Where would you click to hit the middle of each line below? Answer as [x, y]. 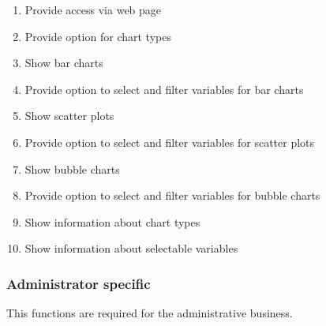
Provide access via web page [93, 9]
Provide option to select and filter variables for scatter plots [170, 142]
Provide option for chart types [98, 36]
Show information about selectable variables [131, 248]
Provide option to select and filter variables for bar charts [164, 89]
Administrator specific [79, 283]
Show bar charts [64, 63]
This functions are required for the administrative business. [150, 313]
